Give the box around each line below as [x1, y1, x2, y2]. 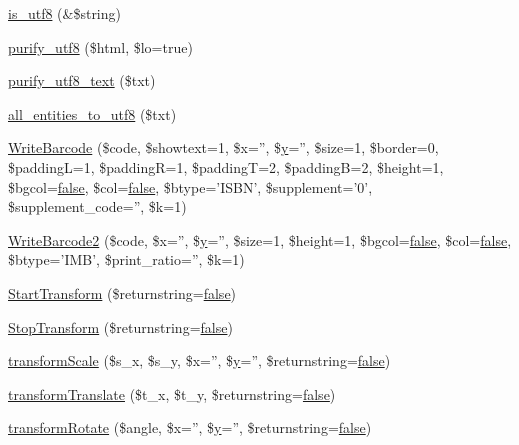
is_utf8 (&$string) [8, 3, 121, 23]
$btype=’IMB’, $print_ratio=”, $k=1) [8, 249, 245, 270]
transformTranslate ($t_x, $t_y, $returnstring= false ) [8, 383, 336, 404]
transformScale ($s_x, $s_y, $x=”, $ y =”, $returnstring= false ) [8, 350, 391, 371]
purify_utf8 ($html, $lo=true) [8, 36, 193, 57]
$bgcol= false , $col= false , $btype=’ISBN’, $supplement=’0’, [8, 176, 373, 197]
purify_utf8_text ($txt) [8, 70, 156, 91]
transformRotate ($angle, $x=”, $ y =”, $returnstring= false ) [8, 417, 372, 438]
